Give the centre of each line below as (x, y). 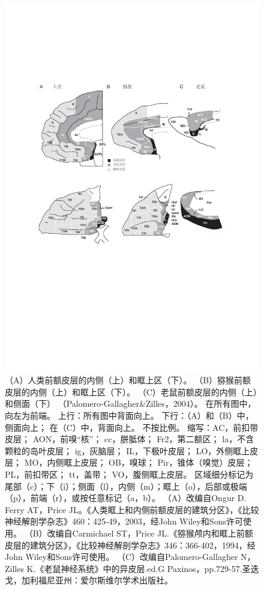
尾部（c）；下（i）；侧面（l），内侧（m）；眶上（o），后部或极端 (126, 486)
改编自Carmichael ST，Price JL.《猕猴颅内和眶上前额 (150, 533)
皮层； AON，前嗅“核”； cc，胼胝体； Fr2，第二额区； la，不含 (130, 439)
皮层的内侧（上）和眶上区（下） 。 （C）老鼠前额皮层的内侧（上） (131, 391)
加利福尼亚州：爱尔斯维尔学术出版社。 (97, 580)
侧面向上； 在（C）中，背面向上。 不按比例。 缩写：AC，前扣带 (132, 427)
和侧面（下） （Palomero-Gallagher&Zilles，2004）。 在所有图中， (130, 403)
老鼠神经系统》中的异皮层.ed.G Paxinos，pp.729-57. (143, 568)
